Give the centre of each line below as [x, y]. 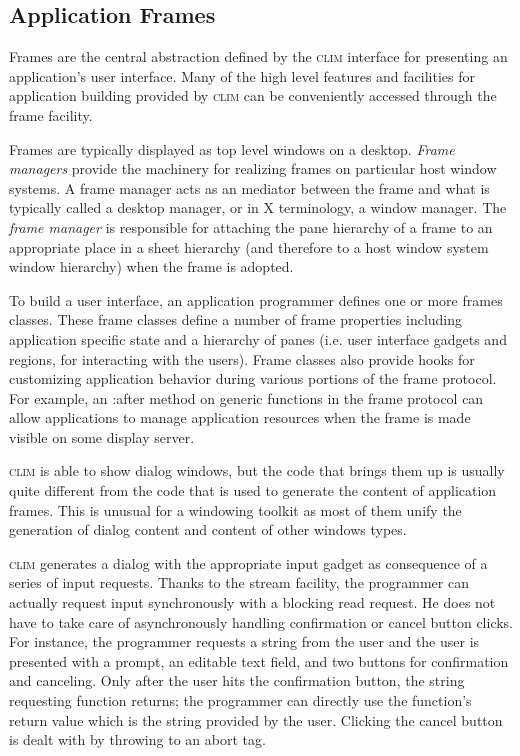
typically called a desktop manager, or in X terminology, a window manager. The [258, 207]
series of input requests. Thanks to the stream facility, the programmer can [239, 582]
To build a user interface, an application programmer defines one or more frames [256, 299]
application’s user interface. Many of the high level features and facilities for [242, 75]
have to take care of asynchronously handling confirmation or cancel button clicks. [261, 621]
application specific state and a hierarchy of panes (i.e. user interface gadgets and [258, 338]
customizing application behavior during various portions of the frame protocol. [253, 378]
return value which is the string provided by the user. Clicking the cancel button [256, 719]
